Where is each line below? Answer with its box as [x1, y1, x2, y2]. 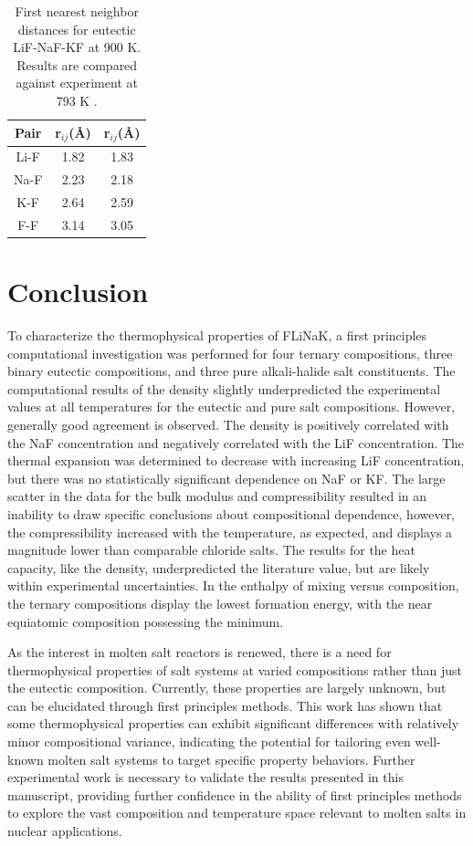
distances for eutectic [17, 19, 136, 38]
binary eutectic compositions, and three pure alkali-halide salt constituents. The [7, 361, 456, 381]
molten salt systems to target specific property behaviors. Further [47, 749, 415, 768]
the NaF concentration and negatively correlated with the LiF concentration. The [7, 433, 465, 452]
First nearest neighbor [15, 2, 139, 20]
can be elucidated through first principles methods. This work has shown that [7, 695, 443, 715]
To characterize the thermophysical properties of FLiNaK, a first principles [7, 326, 427, 345]
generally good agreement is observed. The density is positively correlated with [7, 414, 449, 433]
